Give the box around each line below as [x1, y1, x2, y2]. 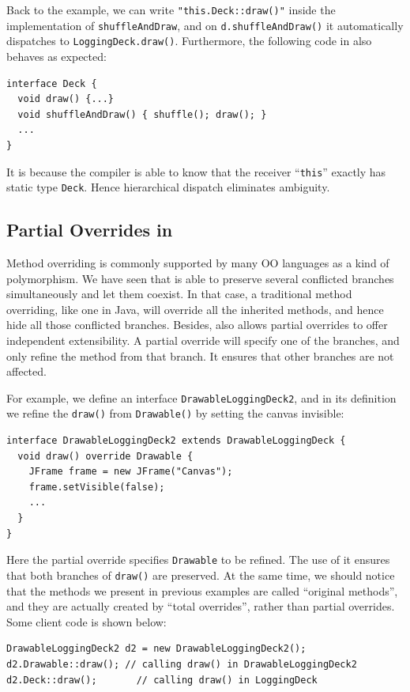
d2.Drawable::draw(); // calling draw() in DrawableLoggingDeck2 [6, 658, 357, 670]
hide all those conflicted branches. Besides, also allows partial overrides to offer [6, 316, 388, 333]
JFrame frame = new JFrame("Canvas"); [28, 466, 233, 478]
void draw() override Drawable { [17, 450, 194, 462]
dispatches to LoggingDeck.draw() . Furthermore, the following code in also [6, 32, 372, 49]
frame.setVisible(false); [28, 481, 165, 493]
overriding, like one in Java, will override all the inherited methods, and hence [6, 301, 384, 317]
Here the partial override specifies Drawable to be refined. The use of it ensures [6, 551, 390, 568]
